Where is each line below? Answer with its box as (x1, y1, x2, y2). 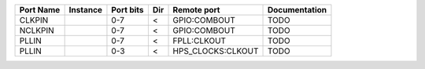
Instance (68, 5, 102, 15)
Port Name (19, 5, 61, 15)
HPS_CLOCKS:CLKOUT (172, 45, 259, 56)
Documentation (267, 5, 327, 15)
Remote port (172, 5, 220, 15)
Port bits (111, 5, 145, 15)
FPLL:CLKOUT (172, 35, 227, 46)
